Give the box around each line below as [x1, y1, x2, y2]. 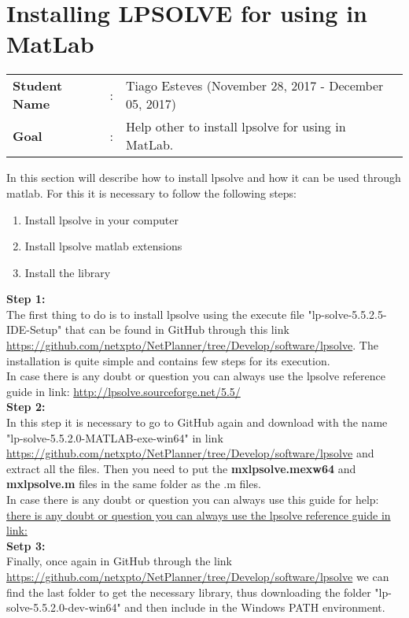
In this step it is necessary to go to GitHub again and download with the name [6, 414, 388, 431]
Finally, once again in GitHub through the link [6, 553, 233, 569]
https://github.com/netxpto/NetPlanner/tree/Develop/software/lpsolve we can [6, 568, 389, 584]
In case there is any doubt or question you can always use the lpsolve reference [6, 368, 386, 384]
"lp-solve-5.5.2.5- [308, 305, 387, 322]
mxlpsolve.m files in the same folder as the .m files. [6, 476, 261, 492]
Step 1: [6, 290, 46, 307]
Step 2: [6, 398, 46, 415]
